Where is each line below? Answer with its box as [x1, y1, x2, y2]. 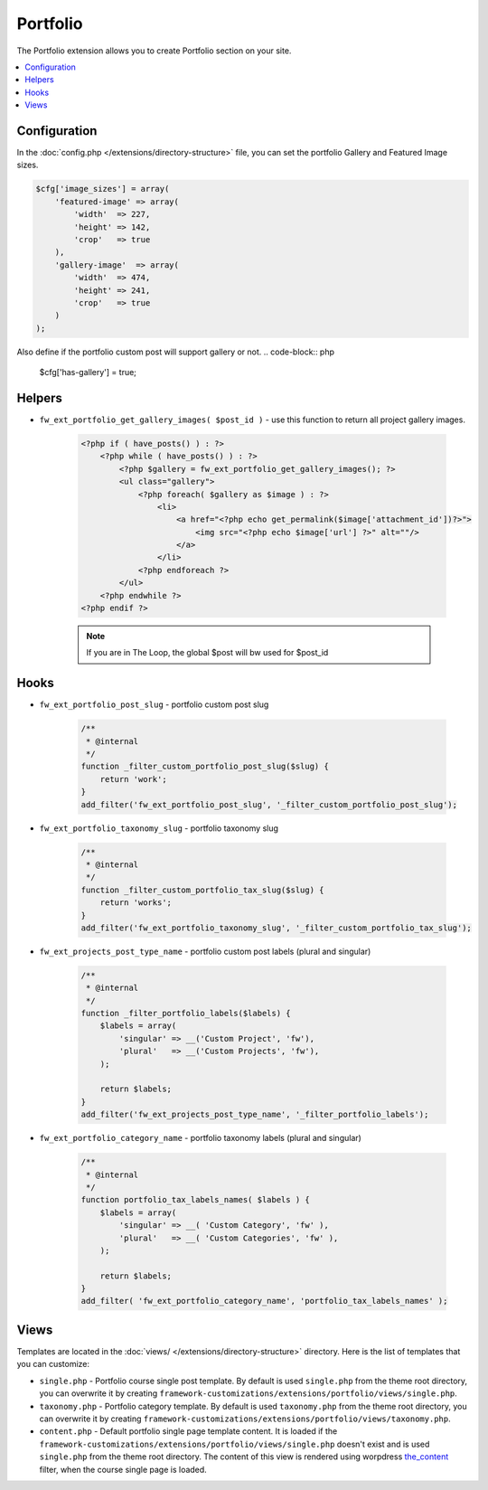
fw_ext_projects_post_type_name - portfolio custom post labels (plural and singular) [39, 946, 371, 957]
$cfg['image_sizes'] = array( [35, 184, 170, 194]
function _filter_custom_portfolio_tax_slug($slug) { [80, 884, 324, 895]
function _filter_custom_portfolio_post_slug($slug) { [80, 761, 329, 772]
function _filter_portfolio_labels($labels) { [80, 1008, 291, 1019]
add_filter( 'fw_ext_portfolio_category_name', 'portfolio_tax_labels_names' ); [80, 1296, 448, 1306]
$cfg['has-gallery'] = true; [39, 367, 137, 378]
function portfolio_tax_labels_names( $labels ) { [80, 1194, 311, 1205]
